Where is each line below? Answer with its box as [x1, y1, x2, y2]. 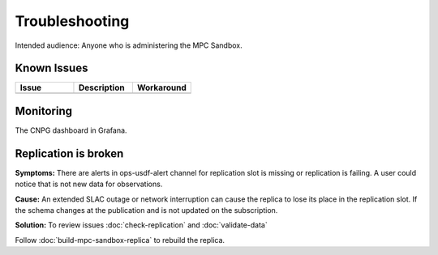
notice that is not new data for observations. [15, 179, 163, 189]
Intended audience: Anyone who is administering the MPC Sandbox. [15, 40, 243, 50]
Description [78, 82, 125, 93]
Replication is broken [15, 147, 124, 160]
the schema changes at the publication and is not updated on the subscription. [15, 206, 278, 215]
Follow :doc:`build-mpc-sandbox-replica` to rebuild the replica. [15, 235, 225, 244]
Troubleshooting [15, 12, 130, 30]
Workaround [136, 82, 187, 93]
